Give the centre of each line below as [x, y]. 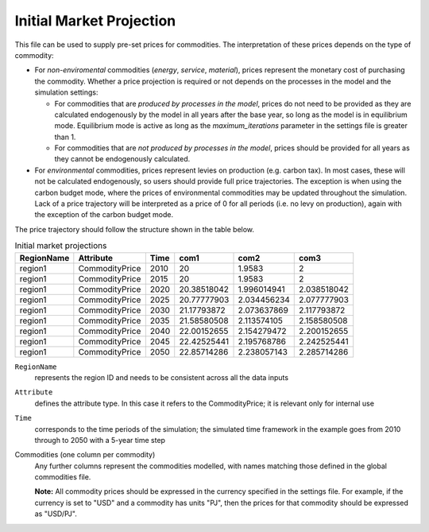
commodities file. [63, 477]
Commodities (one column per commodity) [85, 455]
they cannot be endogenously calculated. [122, 159]
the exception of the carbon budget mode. [104, 215]
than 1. [65, 137]
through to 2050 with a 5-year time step [100, 440]
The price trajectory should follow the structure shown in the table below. [134, 229]
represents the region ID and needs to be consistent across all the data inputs [162, 377]
